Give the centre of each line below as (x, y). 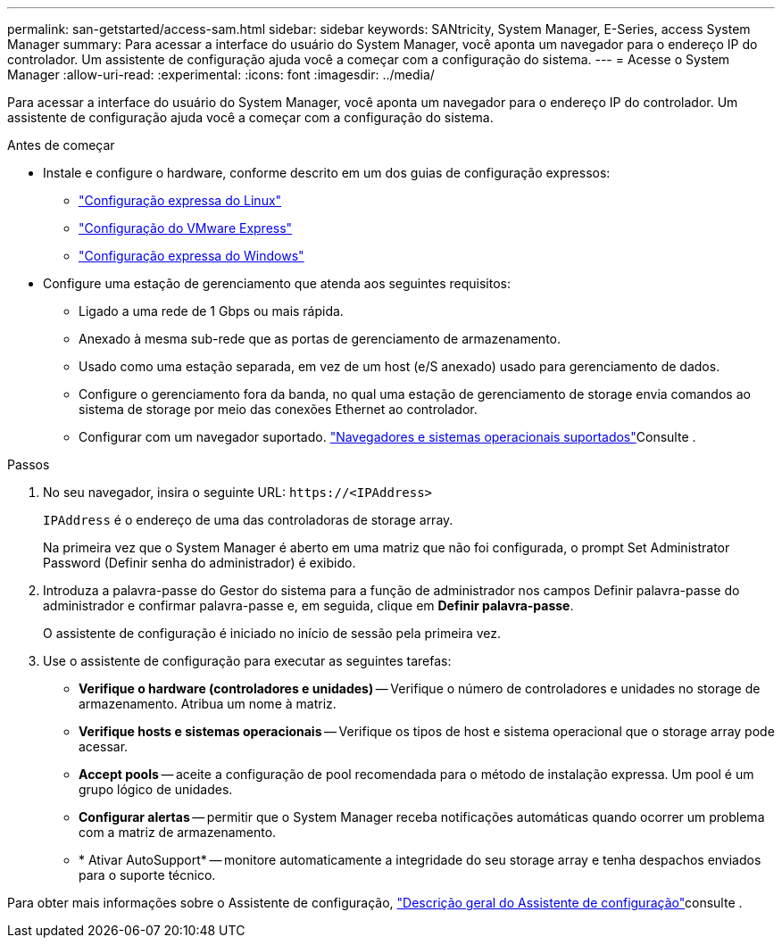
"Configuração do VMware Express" (186, 228)
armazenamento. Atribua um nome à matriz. (208, 704)
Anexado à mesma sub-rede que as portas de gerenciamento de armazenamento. (320, 339)
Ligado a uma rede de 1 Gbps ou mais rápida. (211, 311)
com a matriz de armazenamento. (178, 832)
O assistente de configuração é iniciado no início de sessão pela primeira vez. (272, 633)
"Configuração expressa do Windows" (191, 256)
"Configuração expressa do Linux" (180, 200)
